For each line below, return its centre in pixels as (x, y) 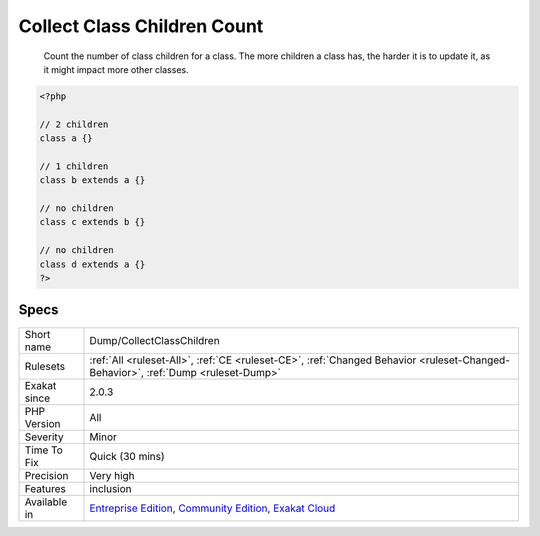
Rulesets (44, 366)
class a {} (66, 138)
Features (45, 488)
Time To (44, 450)
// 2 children (74, 124)
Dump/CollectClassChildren (154, 340)
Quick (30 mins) (127, 456)
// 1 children (74, 166)
